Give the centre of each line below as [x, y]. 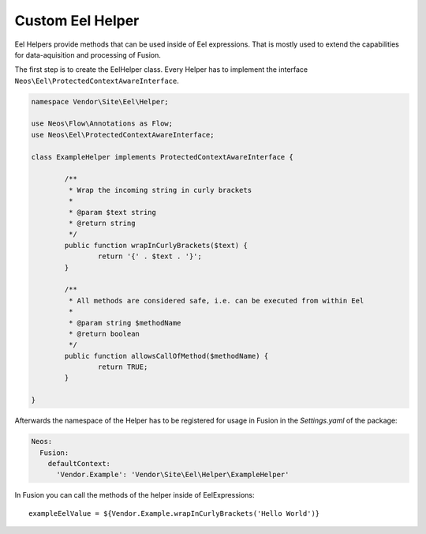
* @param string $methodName [125, 323]
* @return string [102, 223]
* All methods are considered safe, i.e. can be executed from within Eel [216, 301]
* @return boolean [104, 333]
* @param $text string [112, 212]
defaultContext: [79, 463]
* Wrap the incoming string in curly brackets [160, 190]
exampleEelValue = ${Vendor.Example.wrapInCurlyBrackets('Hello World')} [174, 513]
